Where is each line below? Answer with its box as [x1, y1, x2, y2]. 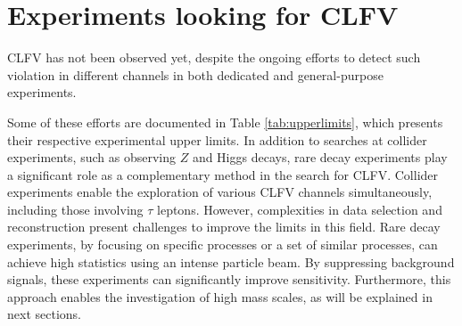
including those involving [7, 200, 144, 218]
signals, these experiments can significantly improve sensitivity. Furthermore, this [7, 270, 451, 289]
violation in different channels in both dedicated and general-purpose [7, 65, 384, 84]
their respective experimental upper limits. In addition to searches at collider [7, 130, 427, 149]
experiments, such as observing [7, 148, 176, 167]
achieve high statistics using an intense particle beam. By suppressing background [7, 252, 455, 271]
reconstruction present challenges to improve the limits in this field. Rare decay [7, 217, 441, 236]
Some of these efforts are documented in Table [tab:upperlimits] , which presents [7, 112, 443, 131]
